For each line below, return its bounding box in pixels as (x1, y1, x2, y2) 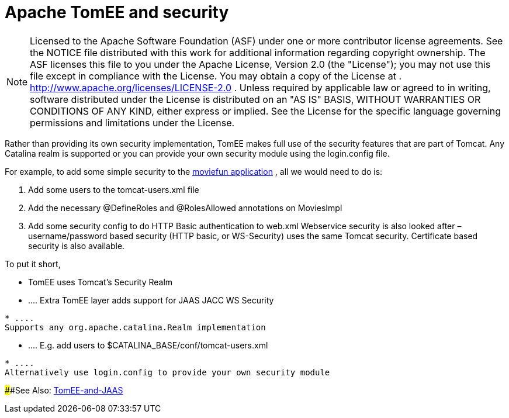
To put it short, (5, 258, 61, 269)
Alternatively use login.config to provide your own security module (5, 367, 330, 377)
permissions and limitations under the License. (30, 116, 235, 129)
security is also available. (28, 240, 125, 251)
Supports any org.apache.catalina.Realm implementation (5, 322, 266, 332)
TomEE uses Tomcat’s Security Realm (28, 277, 173, 287)
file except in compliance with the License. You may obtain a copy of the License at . (30, 70, 401, 82)
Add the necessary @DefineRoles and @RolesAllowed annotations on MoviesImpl (28, 202, 342, 213)
